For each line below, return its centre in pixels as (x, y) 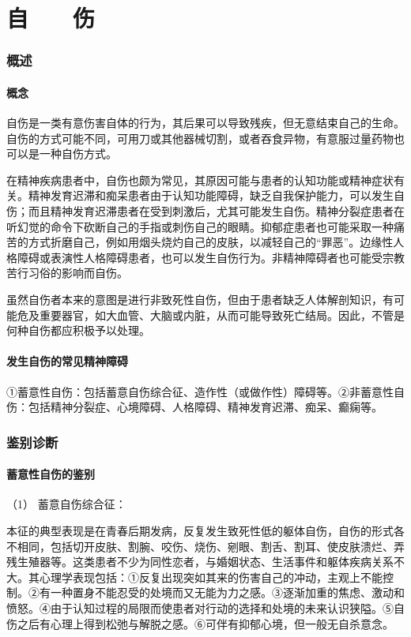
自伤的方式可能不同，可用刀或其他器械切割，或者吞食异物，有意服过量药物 (200, 138)
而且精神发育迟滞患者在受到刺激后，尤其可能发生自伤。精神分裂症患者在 (216, 210)
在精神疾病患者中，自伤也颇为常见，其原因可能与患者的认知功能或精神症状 (200, 180)
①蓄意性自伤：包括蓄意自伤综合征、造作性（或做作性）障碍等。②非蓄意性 (200, 391)
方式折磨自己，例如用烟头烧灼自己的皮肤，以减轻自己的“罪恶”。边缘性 (211, 242)
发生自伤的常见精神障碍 (67, 361)
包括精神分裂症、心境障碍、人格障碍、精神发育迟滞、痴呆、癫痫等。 (205, 407)
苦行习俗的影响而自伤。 (67, 273)
